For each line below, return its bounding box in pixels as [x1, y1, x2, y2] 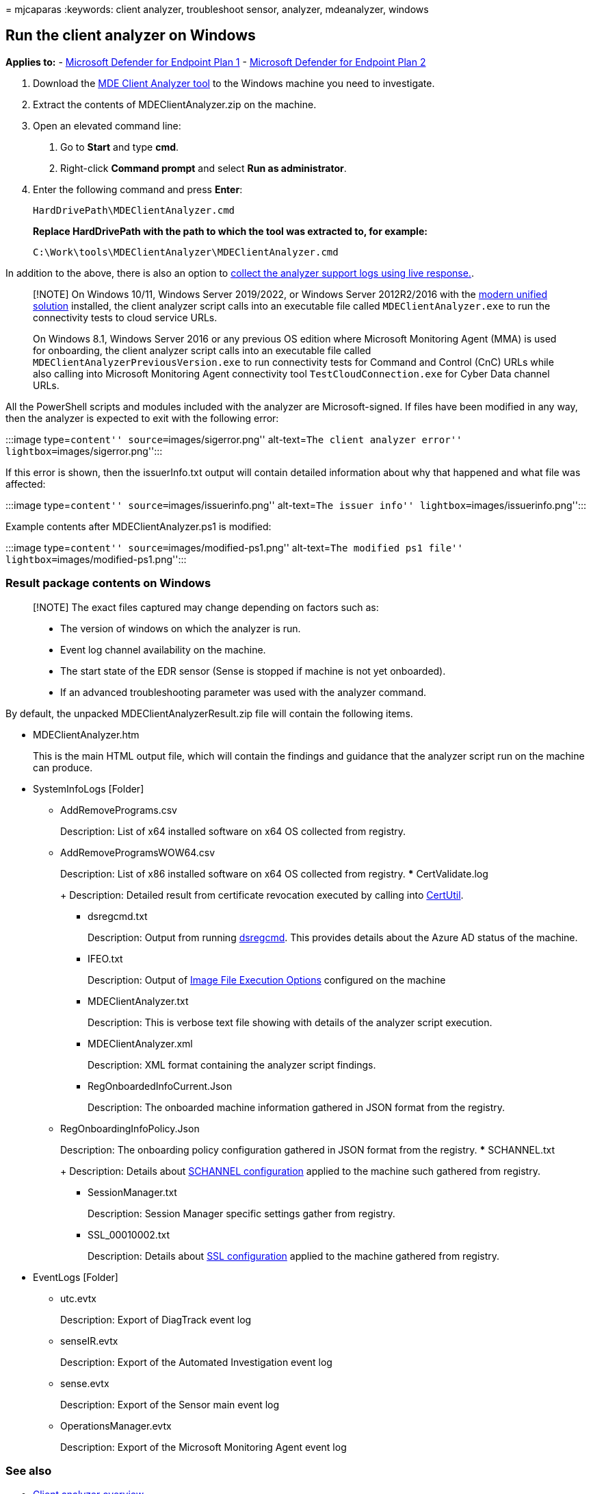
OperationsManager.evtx [60, 1419, 172, 1432]
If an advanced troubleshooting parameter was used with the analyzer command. [60, 686, 427, 698]
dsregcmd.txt [88, 910, 148, 922]
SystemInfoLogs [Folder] [33, 782, 144, 795]
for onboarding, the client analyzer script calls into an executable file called [33, 344, 371, 356]
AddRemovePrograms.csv [60, 804, 177, 816]
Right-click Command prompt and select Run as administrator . [60, 162, 347, 174]
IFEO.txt [88, 952, 123, 964]
